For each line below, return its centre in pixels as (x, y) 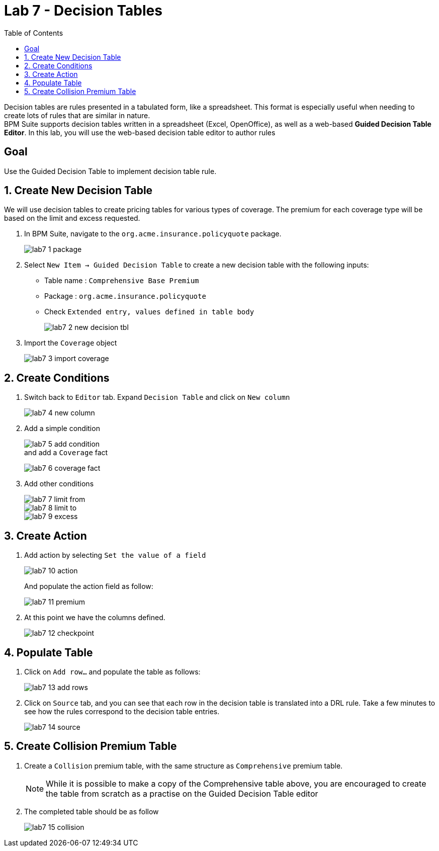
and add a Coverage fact (66, 453)
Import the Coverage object (71, 343)
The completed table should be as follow (92, 811)
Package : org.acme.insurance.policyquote (125, 296)
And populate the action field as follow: (89, 586)
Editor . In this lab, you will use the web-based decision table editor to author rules (140, 132)
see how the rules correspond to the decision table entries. (122, 711)
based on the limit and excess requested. (72, 218)
